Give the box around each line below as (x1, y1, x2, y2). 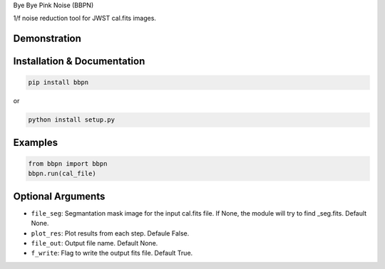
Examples (13, 136, 58, 149)
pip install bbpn (28, 78, 89, 87)
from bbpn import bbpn (28, 159, 108, 167)
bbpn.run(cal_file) (28, 169, 96, 178)
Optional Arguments (13, 190, 106, 202)
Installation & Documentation (13, 56, 145, 68)
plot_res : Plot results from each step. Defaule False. (31, 228, 190, 238)
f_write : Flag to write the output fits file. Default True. (31, 249, 193, 258)
